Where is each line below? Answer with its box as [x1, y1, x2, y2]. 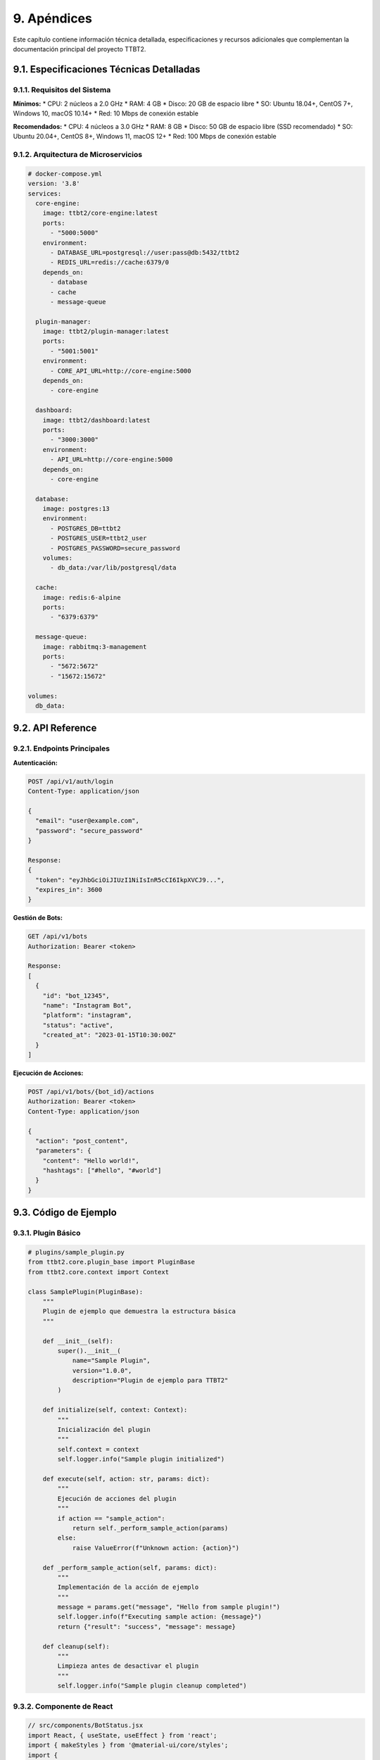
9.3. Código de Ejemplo [13, 1207, 118, 1219]
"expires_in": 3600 [35, 886, 103, 893]
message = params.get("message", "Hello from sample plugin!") [57, 1603, 281, 1611]
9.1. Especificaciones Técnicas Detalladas [13, 63, 201, 75]
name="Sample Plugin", [72, 1357, 151, 1365]
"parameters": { [35, 1147, 91, 1155]
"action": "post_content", [35, 1137, 129, 1145]
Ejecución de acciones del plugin [57, 1495, 177, 1502]
